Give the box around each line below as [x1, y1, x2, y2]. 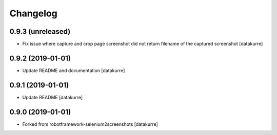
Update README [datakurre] [22, 94, 83, 100]
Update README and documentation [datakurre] [22, 67, 125, 74]
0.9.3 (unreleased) [9, 27, 71, 36]
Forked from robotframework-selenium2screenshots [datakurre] [22, 121, 159, 127]
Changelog [9, 8, 57, 19]
